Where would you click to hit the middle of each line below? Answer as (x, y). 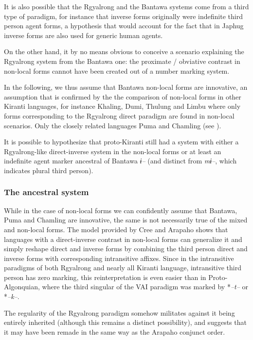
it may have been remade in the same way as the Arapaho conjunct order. (115, 331)
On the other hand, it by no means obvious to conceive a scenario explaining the (124, 51)
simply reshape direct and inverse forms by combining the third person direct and (126, 249)
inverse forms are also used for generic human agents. (83, 35)
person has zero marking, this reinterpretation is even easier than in (105, 277)
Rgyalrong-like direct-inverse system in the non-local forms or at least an (113, 151)
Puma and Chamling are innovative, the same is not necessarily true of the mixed (126, 220)
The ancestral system (46, 192)
